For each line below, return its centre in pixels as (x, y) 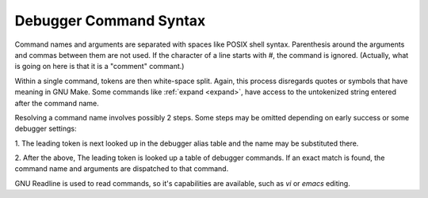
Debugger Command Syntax (110, 21)
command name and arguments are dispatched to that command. (122, 169)
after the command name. (57, 103)
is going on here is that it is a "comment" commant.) (99, 67)
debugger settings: (46, 129)
